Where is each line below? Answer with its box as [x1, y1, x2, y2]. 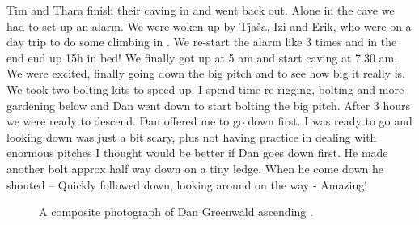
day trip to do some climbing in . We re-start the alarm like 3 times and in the [6, 33, 397, 50]
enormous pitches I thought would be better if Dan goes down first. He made [6, 144, 388, 161]
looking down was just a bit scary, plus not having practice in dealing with [6, 128, 377, 145]
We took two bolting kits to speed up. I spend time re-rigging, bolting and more [6, 80, 404, 97]
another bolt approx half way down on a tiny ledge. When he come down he [6, 159, 383, 176]
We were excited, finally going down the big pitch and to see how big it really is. [6, 65, 405, 82]
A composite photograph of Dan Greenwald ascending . [39, 203, 313, 220]
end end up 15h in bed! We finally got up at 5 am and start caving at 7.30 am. [6, 49, 398, 66]
